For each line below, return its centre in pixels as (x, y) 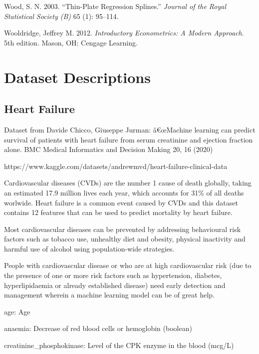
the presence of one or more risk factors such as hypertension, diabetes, (113, 275)
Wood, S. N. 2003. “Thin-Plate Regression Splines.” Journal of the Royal (115, 6)
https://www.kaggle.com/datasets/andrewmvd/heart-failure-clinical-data (116, 166)
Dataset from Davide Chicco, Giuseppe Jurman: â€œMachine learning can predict (130, 129)
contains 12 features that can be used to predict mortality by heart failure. (118, 212)
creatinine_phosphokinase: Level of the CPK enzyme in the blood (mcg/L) (119, 345)
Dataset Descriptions (77, 77)
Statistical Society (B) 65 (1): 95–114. (61, 16)
